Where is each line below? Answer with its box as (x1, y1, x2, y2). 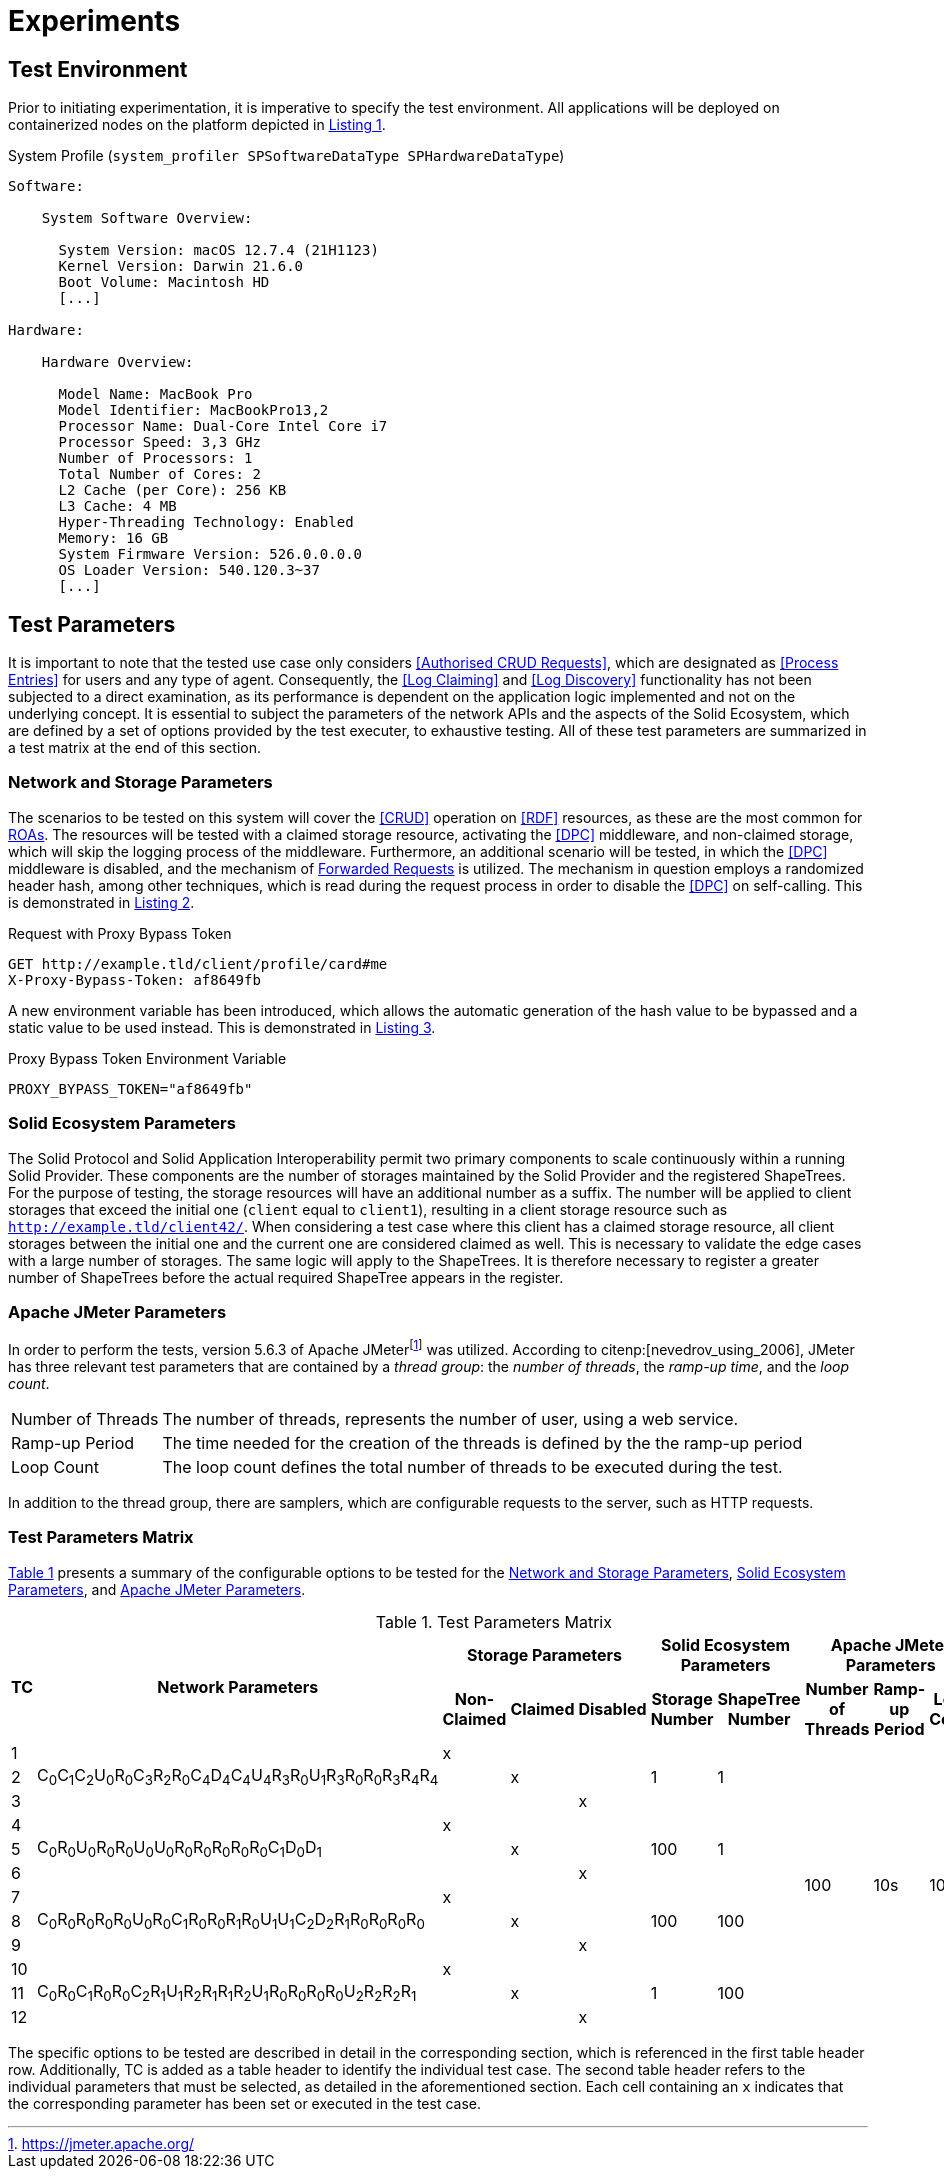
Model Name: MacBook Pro (58, 386, 253, 403)
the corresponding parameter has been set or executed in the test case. (8, 2094, 481, 2112)
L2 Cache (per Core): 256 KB (58, 482, 287, 499)
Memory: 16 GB (58, 530, 169, 547)
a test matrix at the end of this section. (8, 739, 261, 757)
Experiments (8, 4, 181, 38)
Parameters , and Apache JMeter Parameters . (8, 1580, 306, 1598)
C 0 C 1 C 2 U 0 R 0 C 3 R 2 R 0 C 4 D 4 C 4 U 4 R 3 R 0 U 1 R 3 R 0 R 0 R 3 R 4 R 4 (37, 1765, 439, 1789)
